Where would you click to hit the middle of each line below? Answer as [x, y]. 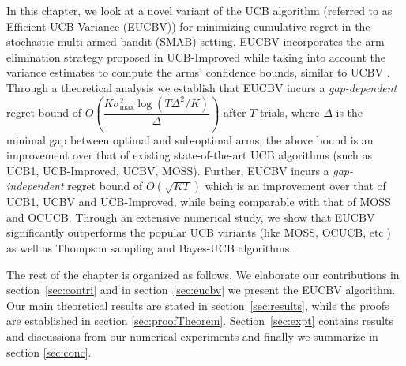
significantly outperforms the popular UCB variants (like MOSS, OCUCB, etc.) [199, 232]
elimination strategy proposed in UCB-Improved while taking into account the [196, 56]
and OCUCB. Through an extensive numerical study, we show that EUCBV [191, 217]
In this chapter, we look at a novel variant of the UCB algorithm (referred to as [199, 10]
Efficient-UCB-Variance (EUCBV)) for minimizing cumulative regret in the [188, 26]
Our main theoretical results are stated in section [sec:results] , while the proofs [198, 305]
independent [35, 186]
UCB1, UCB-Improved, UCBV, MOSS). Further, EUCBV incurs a [168, 170]
